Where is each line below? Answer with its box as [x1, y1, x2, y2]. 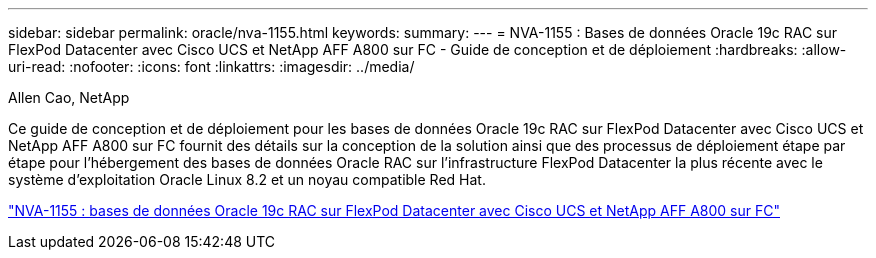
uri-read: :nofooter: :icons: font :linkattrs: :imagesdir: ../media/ [8, 58, 415, 75]
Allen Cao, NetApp [8, 89, 130, 106]
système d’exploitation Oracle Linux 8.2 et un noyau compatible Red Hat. [8, 171, 486, 188]
